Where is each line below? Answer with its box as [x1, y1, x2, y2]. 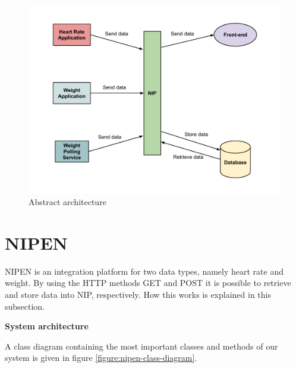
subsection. [5, 300, 45, 312]
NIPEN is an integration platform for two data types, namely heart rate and [5, 265, 284, 277]
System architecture [5, 320, 89, 332]
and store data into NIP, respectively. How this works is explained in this [5, 288, 271, 301]
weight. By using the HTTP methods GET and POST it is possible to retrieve [5, 276, 291, 289]
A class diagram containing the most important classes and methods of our [5, 339, 278, 352]
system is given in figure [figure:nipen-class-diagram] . [5, 351, 197, 364]
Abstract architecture [29, 196, 106, 208]
